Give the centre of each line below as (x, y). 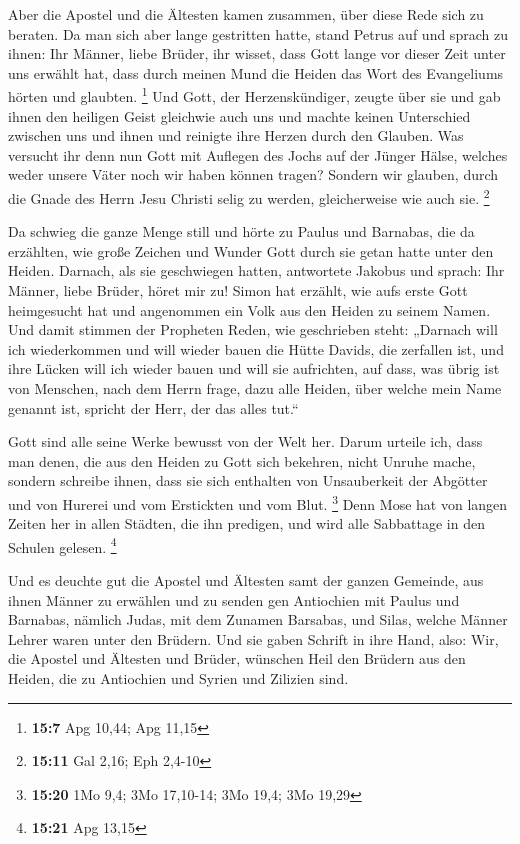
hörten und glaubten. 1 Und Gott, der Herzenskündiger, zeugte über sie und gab (254, 95)
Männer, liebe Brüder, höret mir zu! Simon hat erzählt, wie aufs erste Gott (238, 290)
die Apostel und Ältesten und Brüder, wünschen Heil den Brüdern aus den (237, 658)
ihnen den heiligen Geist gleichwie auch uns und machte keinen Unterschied (239, 115)
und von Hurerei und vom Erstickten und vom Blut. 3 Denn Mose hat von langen (258, 502)
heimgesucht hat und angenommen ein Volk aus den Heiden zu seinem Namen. (249, 309)
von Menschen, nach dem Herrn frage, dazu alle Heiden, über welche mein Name (255, 388)
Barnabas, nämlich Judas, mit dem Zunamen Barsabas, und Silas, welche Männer (258, 619)
